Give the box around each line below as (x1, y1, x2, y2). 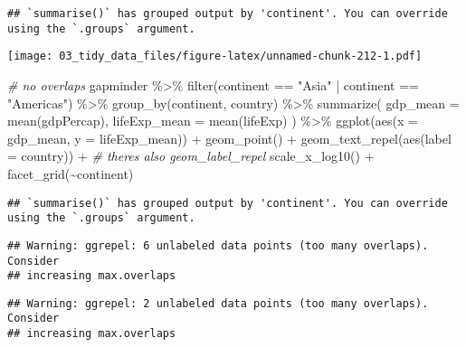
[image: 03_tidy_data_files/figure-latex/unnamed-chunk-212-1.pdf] (7, 50, 423, 63)
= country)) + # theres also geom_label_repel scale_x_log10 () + (7, 146, 375, 165)
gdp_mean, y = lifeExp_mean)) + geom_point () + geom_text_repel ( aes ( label (7, 128, 452, 147)
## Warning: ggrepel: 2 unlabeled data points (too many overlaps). (7, 296, 429, 310)
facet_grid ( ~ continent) (7, 164, 134, 183)
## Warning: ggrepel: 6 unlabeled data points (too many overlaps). (7, 239, 429, 252)
